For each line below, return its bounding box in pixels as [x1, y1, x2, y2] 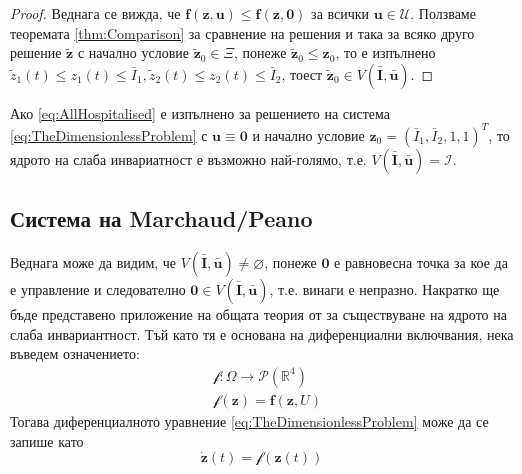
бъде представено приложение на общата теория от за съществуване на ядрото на [10, 304, 507, 325]
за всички [311, 3, 370, 23]
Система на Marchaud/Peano [10, 203, 313, 234]
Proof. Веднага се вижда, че [10, 3, 181, 23]
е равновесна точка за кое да [334, 252, 508, 273]
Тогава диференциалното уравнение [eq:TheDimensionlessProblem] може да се [10, 410, 489, 431]
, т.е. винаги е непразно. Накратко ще [269, 279, 500, 300]
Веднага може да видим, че [10, 252, 177, 273]
